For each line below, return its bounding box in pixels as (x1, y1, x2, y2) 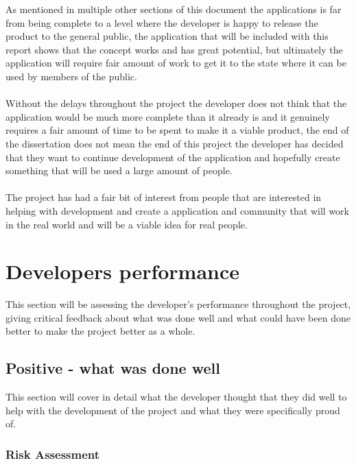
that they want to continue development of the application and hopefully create (5, 150, 340, 164)
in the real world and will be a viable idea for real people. (5, 217, 248, 231)
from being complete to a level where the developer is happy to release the (5, 15, 318, 29)
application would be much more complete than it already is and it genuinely (5, 109, 330, 123)
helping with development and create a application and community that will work (5, 203, 349, 217)
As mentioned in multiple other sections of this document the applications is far (5, 2, 342, 16)
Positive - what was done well (5, 357, 220, 379)
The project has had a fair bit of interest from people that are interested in (5, 190, 322, 204)
